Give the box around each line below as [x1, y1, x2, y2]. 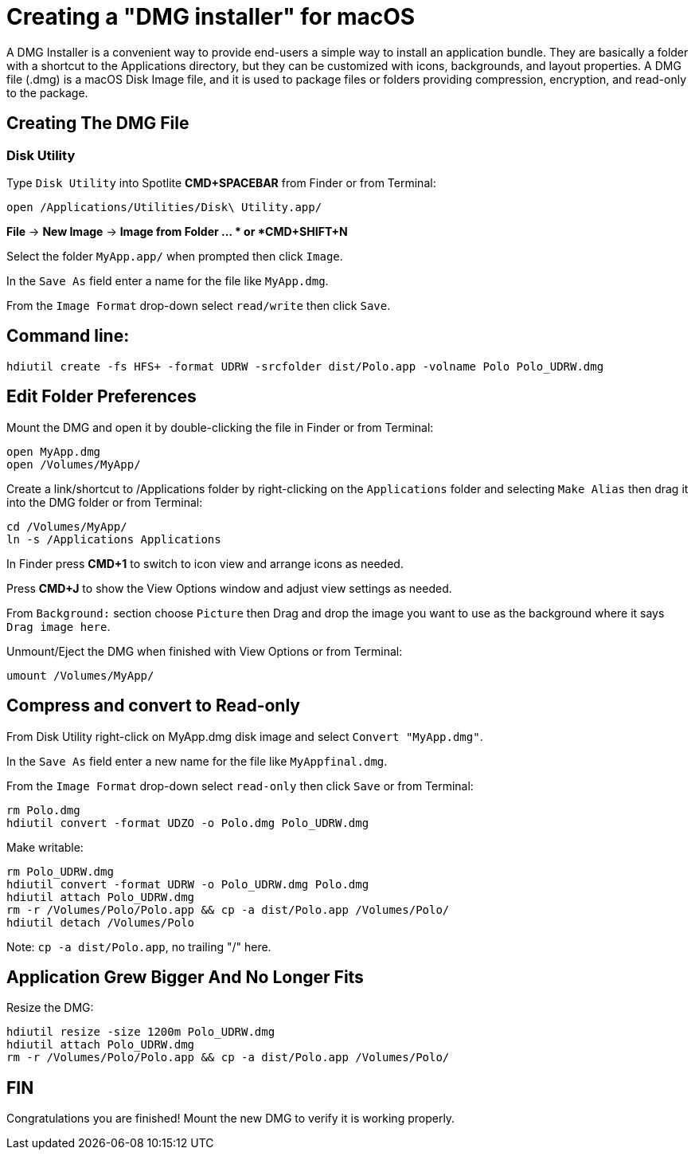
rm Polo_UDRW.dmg [6, 864, 114, 878]
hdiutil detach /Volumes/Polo [6, 915, 195, 929]
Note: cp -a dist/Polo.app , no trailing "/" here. [6, 939, 271, 954]
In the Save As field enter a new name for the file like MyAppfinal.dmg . [6, 754, 388, 768]
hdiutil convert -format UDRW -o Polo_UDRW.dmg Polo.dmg [6, 877, 369, 891]
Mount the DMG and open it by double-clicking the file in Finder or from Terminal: [6, 420, 434, 434]
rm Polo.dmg [6, 803, 80, 817]
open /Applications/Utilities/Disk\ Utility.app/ [6, 200, 322, 214]
